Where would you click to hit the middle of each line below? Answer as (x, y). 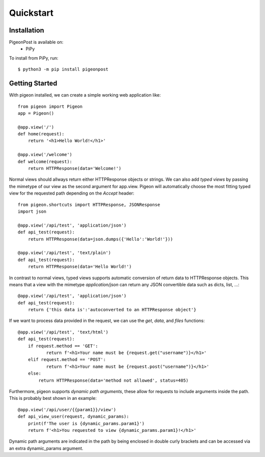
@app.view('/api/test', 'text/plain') (65, 253)
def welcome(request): (45, 162)
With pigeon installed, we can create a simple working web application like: (85, 95)
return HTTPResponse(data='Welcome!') (75, 168)
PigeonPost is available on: (36, 42)
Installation (26, 30)
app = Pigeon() (36, 113)
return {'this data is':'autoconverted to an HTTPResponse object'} (112, 310)
